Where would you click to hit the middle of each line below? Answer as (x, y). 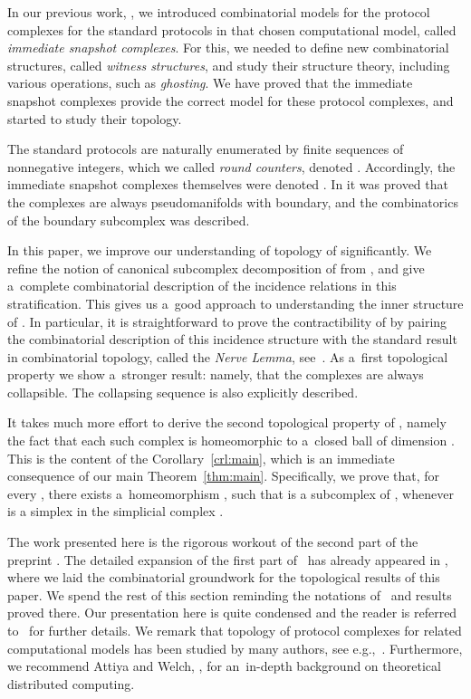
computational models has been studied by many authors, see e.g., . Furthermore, (235, 648)
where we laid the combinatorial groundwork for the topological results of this (224, 577)
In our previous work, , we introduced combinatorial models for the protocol (219, 12)
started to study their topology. (95, 118)
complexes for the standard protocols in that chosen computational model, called (232, 29)
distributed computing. (71, 683)
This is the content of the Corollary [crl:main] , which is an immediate (201, 458)
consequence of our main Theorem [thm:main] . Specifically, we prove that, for (224, 476)
